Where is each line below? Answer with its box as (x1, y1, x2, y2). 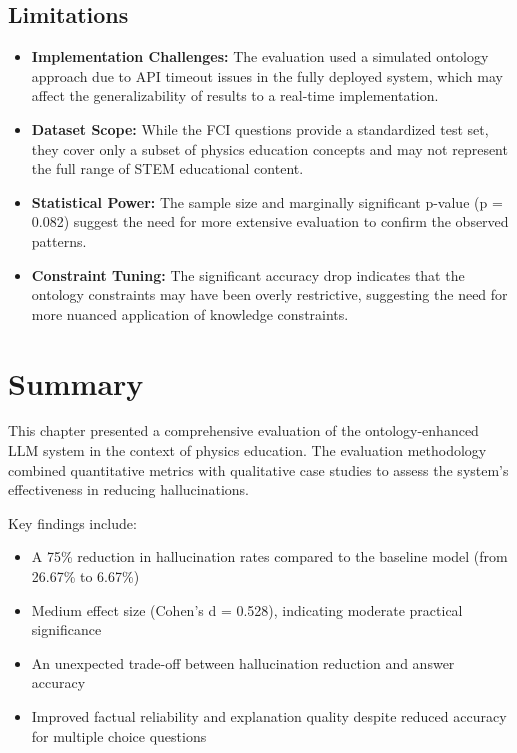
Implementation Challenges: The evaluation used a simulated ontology (31, 46, 489, 67)
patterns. (31, 230, 87, 251)
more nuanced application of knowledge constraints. (31, 303, 349, 324)
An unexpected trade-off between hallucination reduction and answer (31, 652, 455, 673)
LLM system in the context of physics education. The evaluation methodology (8, 440, 487, 461)
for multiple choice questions (31, 725, 207, 746)
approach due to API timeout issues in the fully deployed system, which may (31, 65, 503, 86)
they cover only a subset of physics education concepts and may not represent (31, 138, 508, 159)
